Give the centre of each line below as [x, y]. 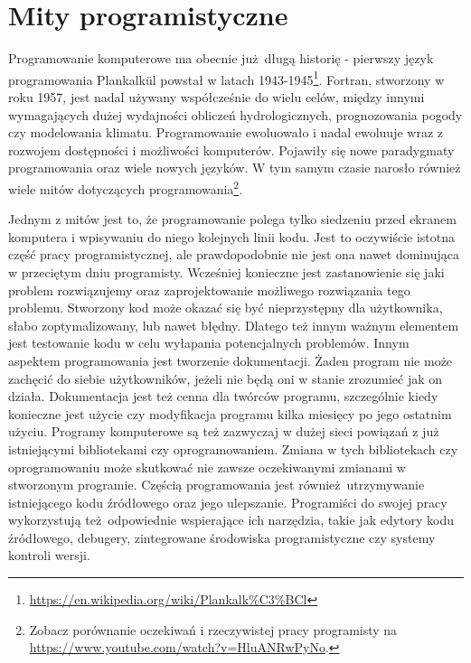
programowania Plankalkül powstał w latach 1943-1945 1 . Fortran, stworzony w [226, 78]
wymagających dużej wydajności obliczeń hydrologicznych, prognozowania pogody [235, 114]
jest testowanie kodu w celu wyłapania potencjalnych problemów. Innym [209, 343]
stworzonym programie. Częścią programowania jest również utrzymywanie [217, 485]
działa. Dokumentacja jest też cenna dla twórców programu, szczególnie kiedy [223, 396]
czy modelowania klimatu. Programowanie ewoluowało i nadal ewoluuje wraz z [226, 132]
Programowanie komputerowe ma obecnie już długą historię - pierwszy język [221, 58]
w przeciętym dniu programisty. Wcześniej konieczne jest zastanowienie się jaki [226, 271]
